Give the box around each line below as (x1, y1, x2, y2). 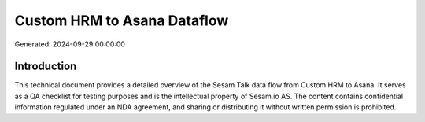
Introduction (14, 60, 77, 73)
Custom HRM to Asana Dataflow (14, 12, 229, 29)
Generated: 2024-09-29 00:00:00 (14, 39, 126, 49)
